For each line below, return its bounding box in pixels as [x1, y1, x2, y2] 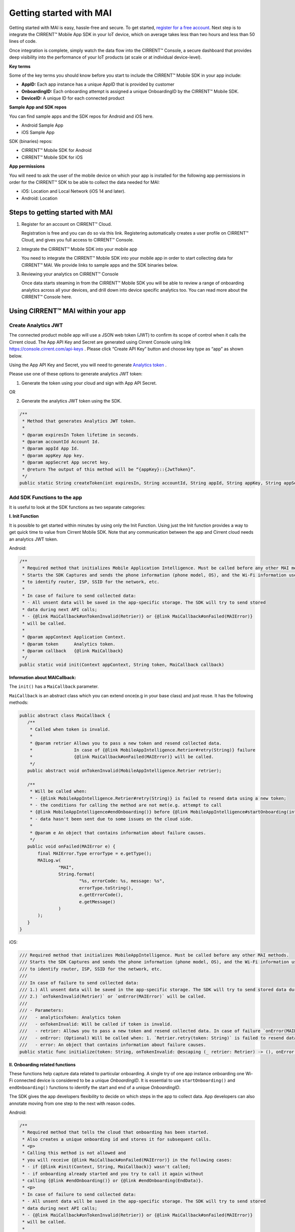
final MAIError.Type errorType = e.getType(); [37, 851, 152, 856]
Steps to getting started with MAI [9, 208, 113, 216]
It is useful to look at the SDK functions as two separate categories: [9, 504, 146, 510]
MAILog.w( [37, 857, 61, 863]
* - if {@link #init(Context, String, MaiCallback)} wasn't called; [22, 1164, 191, 1170]
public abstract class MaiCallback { [19, 713, 111, 719]
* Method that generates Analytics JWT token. [22, 418, 136, 424]
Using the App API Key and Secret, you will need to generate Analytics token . [9, 362, 167, 368]
